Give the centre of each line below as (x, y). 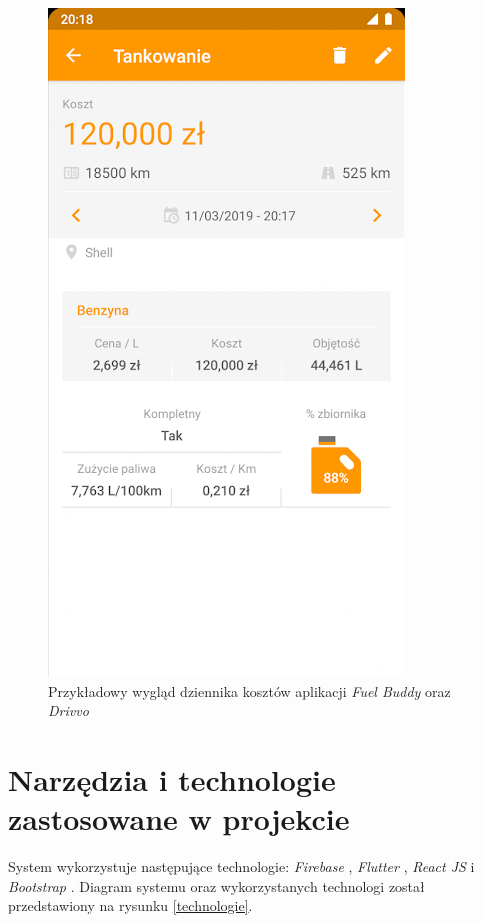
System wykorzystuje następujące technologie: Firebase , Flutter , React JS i (241, 866)
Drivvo (68, 710)
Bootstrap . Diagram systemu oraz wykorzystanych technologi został (216, 885)
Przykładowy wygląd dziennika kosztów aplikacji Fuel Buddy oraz (249, 690)
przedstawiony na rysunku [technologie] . (130, 905)
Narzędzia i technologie (172, 778)
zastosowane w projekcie (179, 818)
